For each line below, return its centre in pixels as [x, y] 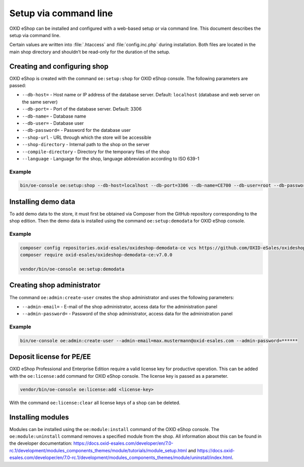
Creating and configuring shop [59, 66]
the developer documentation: [41, 443]
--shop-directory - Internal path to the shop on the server [86, 145]
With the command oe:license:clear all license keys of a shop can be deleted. [95, 403]
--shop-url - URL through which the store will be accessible [87, 137]
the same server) [40, 102]
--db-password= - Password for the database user [77, 130]
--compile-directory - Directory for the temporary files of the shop [96, 152]
